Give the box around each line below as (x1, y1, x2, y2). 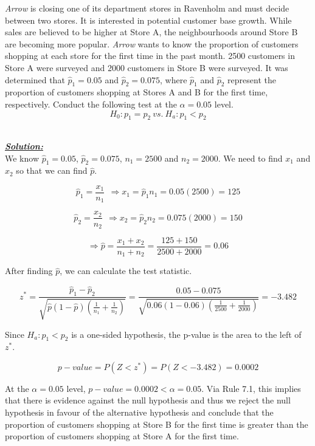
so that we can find (16, 164, 88, 177)
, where (160, 73, 187, 86)
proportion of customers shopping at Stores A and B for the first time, (5, 86, 268, 98)
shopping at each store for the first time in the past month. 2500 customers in (5, 49, 295, 62)
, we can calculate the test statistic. (60, 264, 192, 277)
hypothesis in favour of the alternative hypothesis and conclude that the (5, 406, 274, 419)
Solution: (5, 139, 43, 152)
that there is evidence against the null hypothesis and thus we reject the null (5, 394, 291, 407)
